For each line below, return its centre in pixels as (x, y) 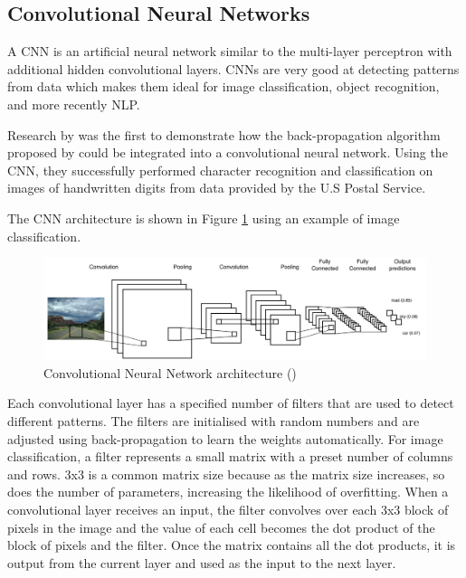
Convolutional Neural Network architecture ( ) (170, 372)
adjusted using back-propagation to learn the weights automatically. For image (225, 438)
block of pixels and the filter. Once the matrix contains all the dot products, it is (232, 545)
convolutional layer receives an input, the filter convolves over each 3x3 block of (228, 509)
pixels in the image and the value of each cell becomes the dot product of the (221, 527)
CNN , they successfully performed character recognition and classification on (220, 170)
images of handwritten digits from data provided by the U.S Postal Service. (217, 188)
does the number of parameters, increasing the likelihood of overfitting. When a (228, 492)
